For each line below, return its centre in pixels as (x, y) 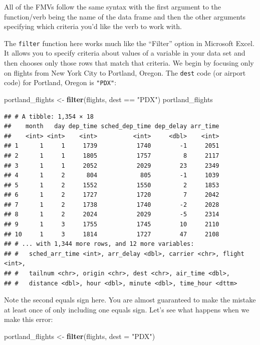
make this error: (29, 319)
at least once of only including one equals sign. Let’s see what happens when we (127, 309)
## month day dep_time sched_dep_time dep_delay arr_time (112, 126)
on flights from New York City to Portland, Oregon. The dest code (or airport (125, 72)
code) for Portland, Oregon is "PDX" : (60, 82)
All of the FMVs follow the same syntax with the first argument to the (113, 7)
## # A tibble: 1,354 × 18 (49, 116)
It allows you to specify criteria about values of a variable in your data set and (125, 53)
